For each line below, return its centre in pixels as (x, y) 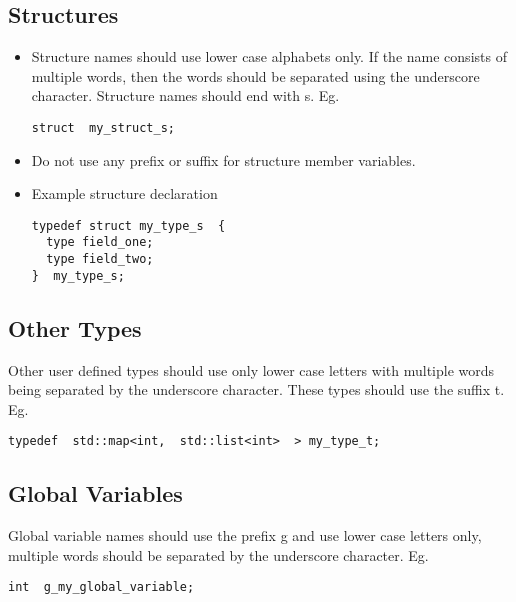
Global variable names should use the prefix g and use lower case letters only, (245, 535)
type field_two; (100, 259)
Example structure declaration (124, 193)
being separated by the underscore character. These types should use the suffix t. (256, 389)
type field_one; (100, 242)
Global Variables (95, 493)
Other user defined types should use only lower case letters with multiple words (251, 369)
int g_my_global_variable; (101, 587)
